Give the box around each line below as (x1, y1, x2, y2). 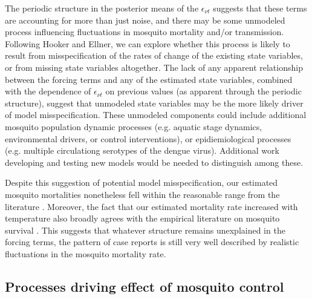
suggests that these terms (213, 2, 307, 14)
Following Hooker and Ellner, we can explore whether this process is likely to (5, 37, 290, 50)
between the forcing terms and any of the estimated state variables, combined (5, 73, 293, 85)
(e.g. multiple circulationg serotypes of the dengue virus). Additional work (5, 144, 279, 157)
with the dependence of (5, 85, 91, 97)
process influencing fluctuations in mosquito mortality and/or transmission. (5, 25, 284, 38)
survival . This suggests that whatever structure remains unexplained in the (5, 223, 285, 236)
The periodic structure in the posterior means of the (5, 2, 199, 14)
